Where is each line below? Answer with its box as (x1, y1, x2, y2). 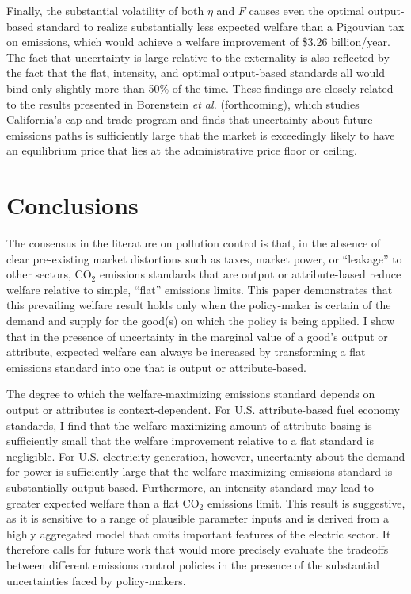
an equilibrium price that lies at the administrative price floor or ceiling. (6, 142, 357, 159)
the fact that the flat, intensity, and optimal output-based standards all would (6, 64, 385, 81)
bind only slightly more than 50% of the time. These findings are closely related (6, 79, 394, 96)
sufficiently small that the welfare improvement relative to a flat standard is (6, 432, 374, 449)
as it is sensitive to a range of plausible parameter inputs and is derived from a (6, 510, 389, 527)
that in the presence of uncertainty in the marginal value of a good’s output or (6, 328, 388, 344)
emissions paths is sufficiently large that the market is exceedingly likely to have (6, 126, 395, 143)
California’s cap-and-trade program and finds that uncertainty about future (6, 111, 373, 128)
